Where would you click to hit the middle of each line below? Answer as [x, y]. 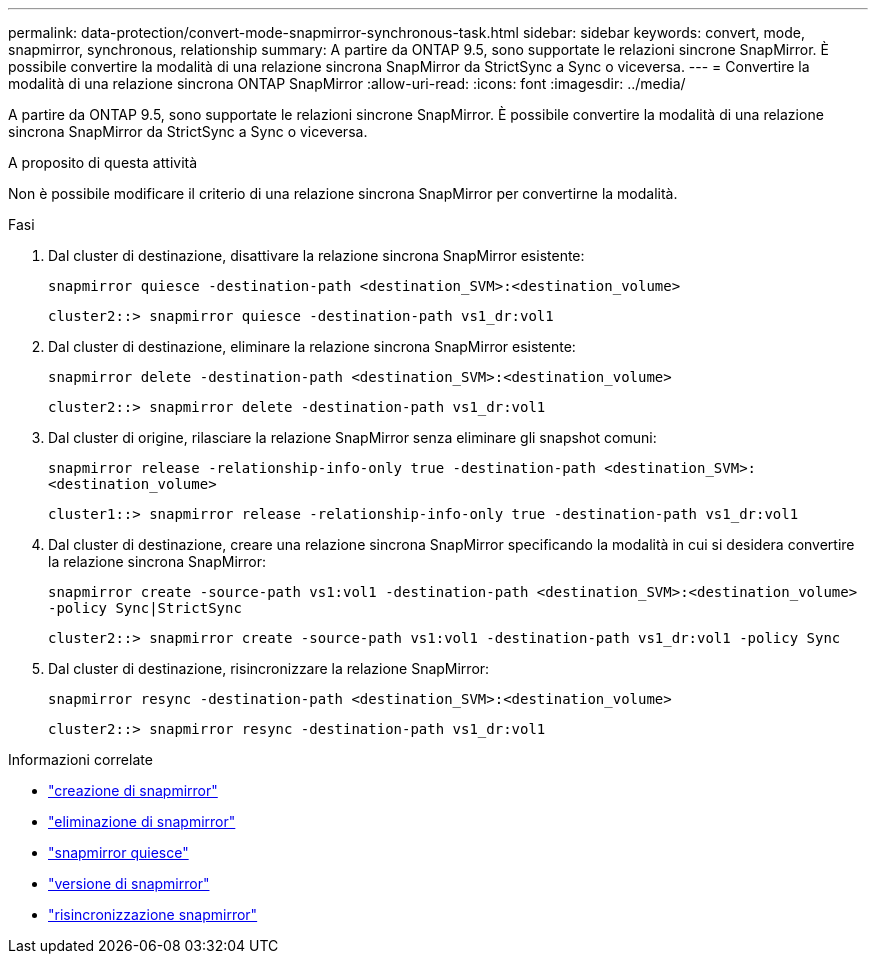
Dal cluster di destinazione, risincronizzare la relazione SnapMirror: [269, 668]
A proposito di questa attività [103, 162]
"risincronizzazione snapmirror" [153, 914]
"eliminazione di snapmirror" [142, 821]
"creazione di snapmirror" [133, 790]
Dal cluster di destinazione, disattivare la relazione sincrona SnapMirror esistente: [316, 255]
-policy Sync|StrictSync [145, 608]
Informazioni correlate [80, 759]
